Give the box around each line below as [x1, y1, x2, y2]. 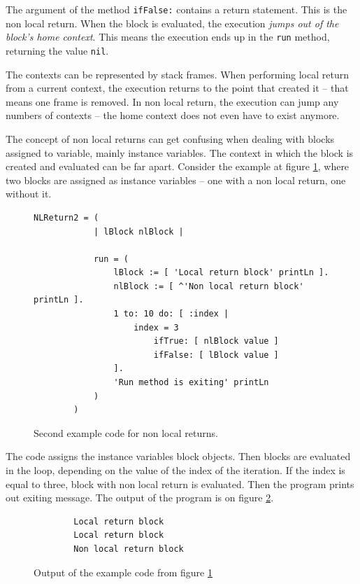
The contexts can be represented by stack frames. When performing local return [6, 67, 349, 81]
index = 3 [134, 322, 179, 333]
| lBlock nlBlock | [93, 226, 184, 237]
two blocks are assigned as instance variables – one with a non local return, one [6, 172, 346, 187]
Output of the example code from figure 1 [34, 564, 213, 579]
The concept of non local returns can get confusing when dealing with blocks [6, 131, 335, 146]
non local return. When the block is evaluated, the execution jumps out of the [6, 15, 339, 30]
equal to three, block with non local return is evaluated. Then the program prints [6, 476, 354, 491]
